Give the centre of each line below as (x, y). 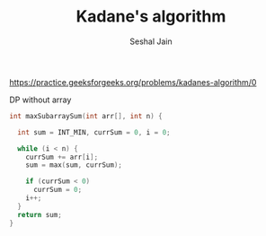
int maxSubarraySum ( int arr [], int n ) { (86, 116)
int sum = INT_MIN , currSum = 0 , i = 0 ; (94, 132)
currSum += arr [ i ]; (62, 157)
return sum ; (40, 214)
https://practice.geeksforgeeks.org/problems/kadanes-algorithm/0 (133, 82)
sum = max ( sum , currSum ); (74, 165)
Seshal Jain (151, 41)
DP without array (40, 100)
